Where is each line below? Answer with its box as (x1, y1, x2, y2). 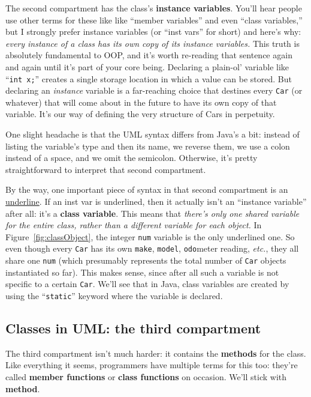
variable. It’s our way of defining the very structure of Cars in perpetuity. (5, 108, 275, 120)
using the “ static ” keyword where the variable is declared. (5, 289, 223, 302)
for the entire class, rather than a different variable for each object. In (5, 219, 262, 231)
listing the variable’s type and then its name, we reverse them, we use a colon (5, 139, 290, 152)
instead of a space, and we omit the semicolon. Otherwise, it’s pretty (5, 151, 258, 164)
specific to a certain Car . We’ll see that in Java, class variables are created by (5, 277, 289, 290)
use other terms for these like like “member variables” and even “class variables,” (5, 13, 303, 26)
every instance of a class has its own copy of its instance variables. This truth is (5, 37, 300, 49)
